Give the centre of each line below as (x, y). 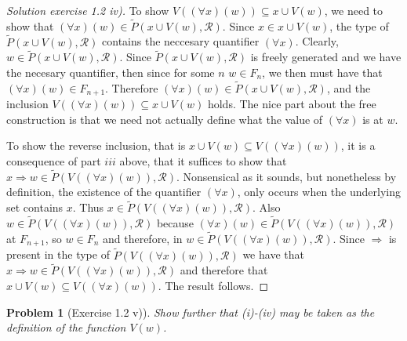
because (175, 223)
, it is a (358, 145)
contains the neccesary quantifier (181, 41)
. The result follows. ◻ (213, 285)
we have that (273, 254)
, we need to (354, 10)
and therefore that (224, 270)
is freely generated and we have (326, 57)
